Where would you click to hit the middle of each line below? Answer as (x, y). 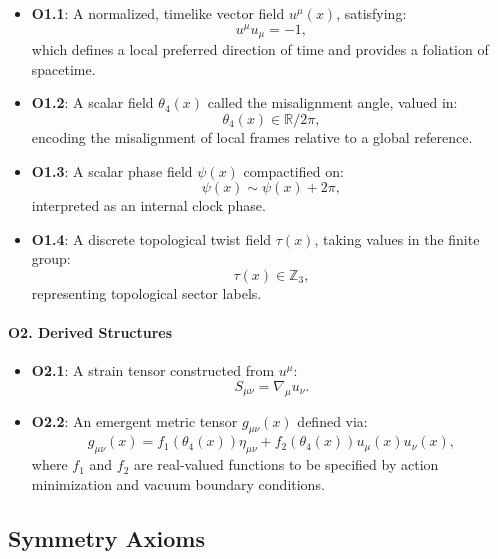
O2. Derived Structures (90, 332)
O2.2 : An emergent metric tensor (134, 420)
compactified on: (293, 170)
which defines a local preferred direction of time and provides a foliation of (260, 49)
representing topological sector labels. (146, 292)
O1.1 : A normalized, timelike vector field (158, 13)
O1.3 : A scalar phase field (112, 170)
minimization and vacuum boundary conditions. (178, 483)
